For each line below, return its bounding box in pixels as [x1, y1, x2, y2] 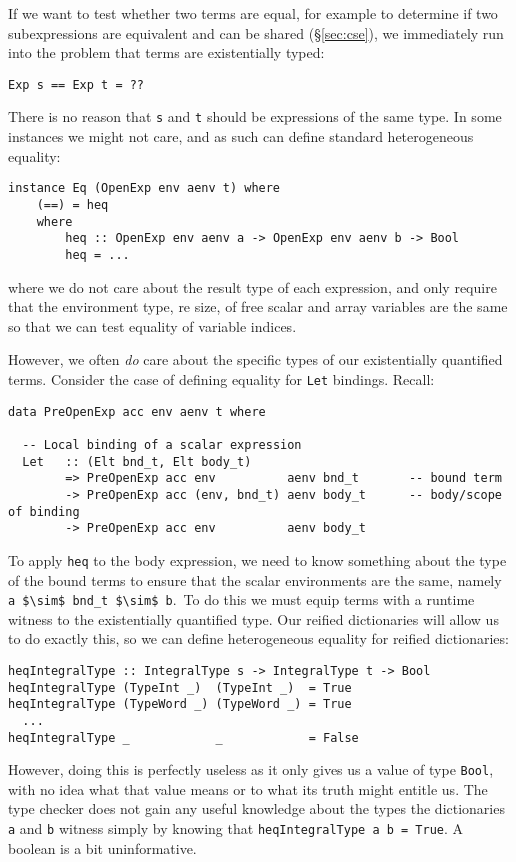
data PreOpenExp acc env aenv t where [8, 404, 266, 419]
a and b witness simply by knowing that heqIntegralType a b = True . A [8, 818, 464, 839]
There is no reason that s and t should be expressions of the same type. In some [8, 106, 502, 127]
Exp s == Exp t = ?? [8, 77, 145, 92]
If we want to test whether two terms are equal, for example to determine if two [8, 3, 498, 23]
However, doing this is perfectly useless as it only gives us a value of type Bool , [8, 759, 494, 780]
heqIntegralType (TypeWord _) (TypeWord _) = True [8, 697, 352, 712]
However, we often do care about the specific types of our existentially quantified [8, 349, 503, 370]
